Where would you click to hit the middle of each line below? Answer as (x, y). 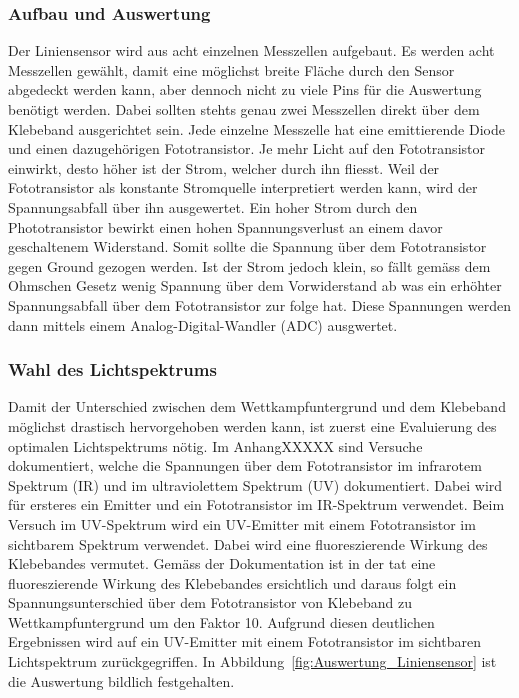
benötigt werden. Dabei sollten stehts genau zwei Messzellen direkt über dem (244, 109)
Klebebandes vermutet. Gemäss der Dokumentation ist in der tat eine (222, 563)
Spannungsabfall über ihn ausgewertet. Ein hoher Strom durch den (213, 206)
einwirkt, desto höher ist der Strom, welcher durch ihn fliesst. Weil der (224, 167)
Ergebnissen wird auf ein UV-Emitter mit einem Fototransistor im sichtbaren (244, 641)
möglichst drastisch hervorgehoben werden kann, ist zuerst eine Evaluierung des (252, 425)
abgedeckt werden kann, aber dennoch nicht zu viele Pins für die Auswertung (245, 89)
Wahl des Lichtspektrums (112, 369)
